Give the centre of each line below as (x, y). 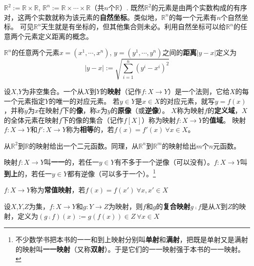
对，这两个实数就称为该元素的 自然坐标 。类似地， (83, 17)
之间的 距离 (180, 52)
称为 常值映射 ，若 (58, 190)
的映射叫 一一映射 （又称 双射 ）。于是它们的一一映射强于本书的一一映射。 (130, 249)
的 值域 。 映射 (224, 120)
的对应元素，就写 (187, 101)
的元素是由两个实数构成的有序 (199, 7)
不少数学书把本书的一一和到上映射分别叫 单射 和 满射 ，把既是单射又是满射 (132, 239)
